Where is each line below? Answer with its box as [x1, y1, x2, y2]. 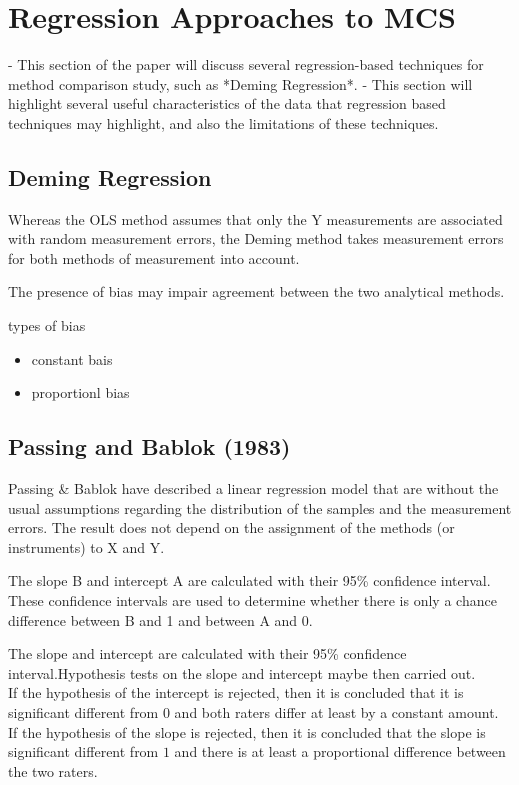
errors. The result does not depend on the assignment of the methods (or [8, 517, 455, 538]
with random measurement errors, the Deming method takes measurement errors [8, 228, 504, 249]
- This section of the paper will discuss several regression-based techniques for [8, 54, 484, 75]
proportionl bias [31, 382, 130, 403]
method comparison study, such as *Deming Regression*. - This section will [8, 73, 473, 94]
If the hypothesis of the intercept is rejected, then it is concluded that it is [8, 682, 464, 703]
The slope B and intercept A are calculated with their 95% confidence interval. [8, 570, 491, 591]
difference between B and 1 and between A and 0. [8, 609, 313, 630]
